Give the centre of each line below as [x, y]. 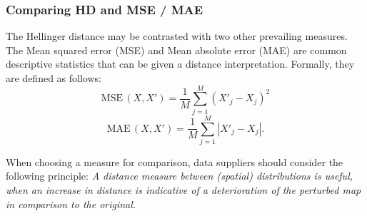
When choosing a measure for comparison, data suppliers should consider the [175, 161]
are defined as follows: [54, 78]
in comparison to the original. [71, 204]
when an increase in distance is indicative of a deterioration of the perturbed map [183, 190]
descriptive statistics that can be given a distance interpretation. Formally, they [180, 64]
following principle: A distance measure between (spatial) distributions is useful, [180, 176]
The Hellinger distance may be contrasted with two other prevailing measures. [177, 36]
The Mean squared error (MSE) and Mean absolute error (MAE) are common [176, 50]
